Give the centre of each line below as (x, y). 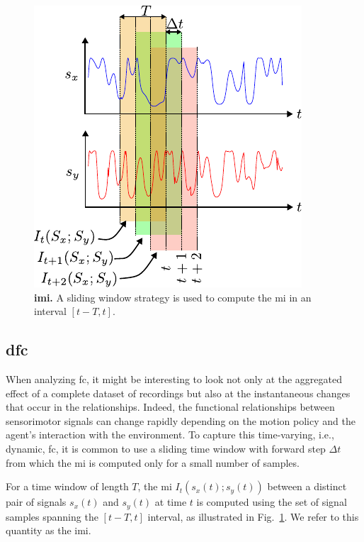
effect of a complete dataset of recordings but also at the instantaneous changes (178, 393)
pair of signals (36, 502)
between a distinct (307, 486)
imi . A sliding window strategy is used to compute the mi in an (173, 297)
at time (171, 502)
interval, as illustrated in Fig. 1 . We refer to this (253, 516)
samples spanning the (52, 516)
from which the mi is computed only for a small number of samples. (153, 462)
